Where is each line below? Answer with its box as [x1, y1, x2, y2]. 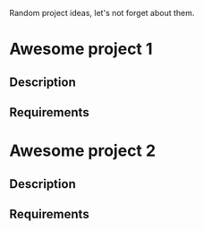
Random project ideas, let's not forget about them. [9, 8, 195, 18]
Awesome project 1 [9, 39, 154, 59]
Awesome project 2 [9, 141, 156, 161]
